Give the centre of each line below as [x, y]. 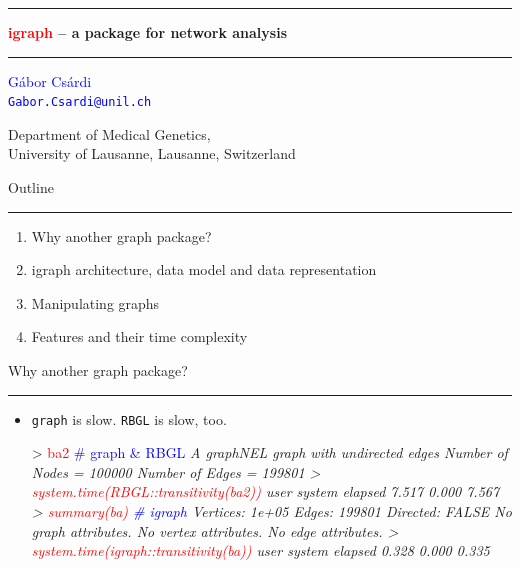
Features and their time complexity [139, 336]
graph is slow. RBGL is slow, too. [129, 418]
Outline [31, 187]
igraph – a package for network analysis [147, 32]
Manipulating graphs [95, 302]
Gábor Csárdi [50, 80]
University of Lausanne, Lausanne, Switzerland [152, 153]
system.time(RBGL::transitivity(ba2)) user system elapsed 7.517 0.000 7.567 [265, 491]
